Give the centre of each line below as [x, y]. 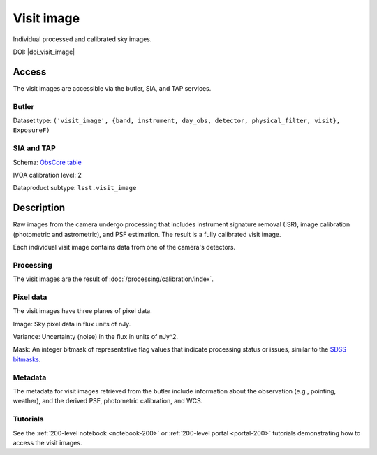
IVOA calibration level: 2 [47, 175]
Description [39, 208]
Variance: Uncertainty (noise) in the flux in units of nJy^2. [95, 337]
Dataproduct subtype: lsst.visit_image [75, 188]
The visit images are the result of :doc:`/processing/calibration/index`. [113, 279]
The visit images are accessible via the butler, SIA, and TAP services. [112, 88]
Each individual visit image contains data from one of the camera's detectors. [124, 247]
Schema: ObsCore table [47, 162]
